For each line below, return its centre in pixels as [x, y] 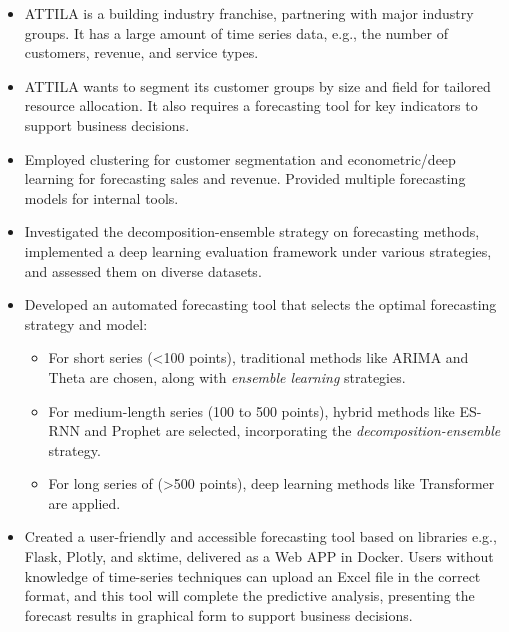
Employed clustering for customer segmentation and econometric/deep [240, 158]
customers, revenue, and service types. [141, 52]
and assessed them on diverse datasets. [143, 270]
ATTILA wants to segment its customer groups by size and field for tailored [257, 85]
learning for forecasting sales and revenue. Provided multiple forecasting [245, 178]
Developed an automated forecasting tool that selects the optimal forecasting [260, 304]
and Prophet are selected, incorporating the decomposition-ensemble [292, 430]
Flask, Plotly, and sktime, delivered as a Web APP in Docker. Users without [259, 556]
